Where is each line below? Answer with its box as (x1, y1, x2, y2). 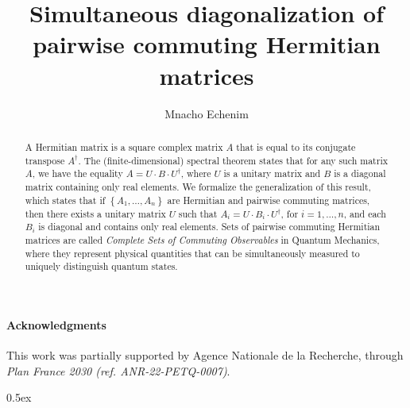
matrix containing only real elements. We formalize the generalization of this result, (25, 179, 371, 193)
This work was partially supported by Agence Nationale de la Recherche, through (6, 347, 404, 364)
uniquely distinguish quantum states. (25, 260, 178, 273)
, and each (343, 206, 386, 220)
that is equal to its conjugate (236, 140, 356, 153)
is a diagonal (334, 167, 386, 180)
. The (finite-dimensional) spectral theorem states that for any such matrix (78, 153, 388, 167)
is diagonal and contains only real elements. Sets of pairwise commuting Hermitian (38, 220, 381, 233)
